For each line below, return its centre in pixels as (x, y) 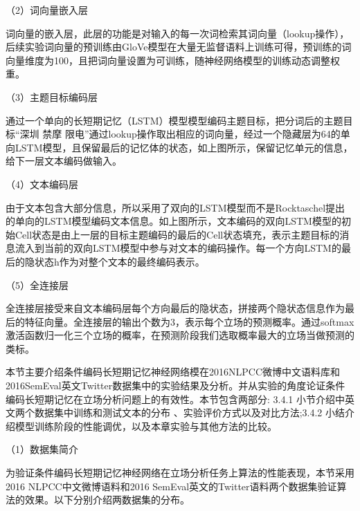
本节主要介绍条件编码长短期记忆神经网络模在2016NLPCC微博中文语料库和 (173, 372)
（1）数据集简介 (42, 449)
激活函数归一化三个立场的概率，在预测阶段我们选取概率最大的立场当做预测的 (180, 335)
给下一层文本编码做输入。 (64, 161)
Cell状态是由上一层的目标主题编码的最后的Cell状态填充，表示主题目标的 (177, 234)
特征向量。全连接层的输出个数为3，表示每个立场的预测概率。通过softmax (189, 321)
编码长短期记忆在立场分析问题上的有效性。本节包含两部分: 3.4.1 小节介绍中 (175, 399)
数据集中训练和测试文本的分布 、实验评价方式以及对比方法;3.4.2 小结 (189, 412)
